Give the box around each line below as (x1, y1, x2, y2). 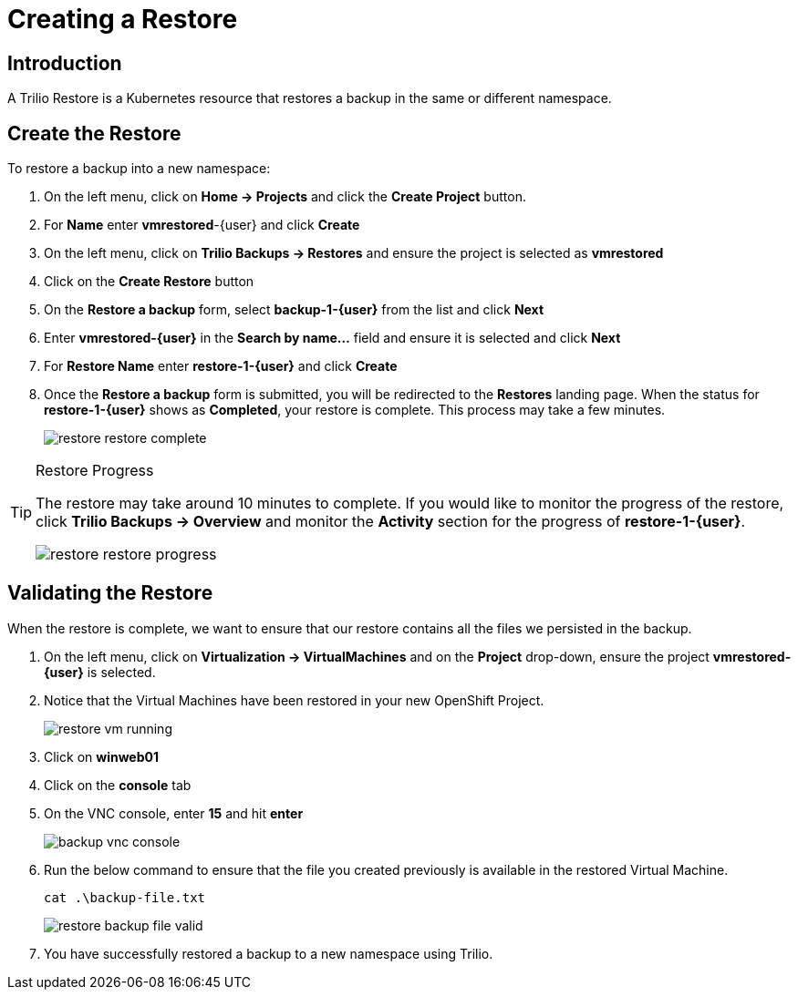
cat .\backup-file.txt (44, 889, 206, 905)
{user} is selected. (44, 663, 156, 680)
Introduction (7, 51, 122, 75)
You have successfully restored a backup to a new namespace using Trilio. (44, 945, 493, 961)
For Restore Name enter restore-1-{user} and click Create (44, 358, 398, 375)
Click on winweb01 (44, 748, 159, 765)
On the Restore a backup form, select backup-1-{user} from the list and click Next (44, 302, 544, 318)
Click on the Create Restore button (44, 273, 254, 290)
